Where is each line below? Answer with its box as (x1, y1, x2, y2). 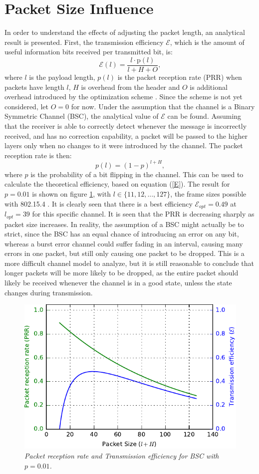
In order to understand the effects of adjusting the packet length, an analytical (4, 27, 245, 37)
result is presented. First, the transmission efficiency (4, 36, 164, 47)
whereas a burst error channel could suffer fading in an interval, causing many (4, 238, 243, 248)
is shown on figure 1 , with (32, 189, 111, 199)
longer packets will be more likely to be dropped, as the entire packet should (4, 267, 239, 278)
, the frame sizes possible (170, 189, 247, 199)
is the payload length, (29, 71, 95, 82)
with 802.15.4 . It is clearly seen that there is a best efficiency (4, 198, 193, 209)
